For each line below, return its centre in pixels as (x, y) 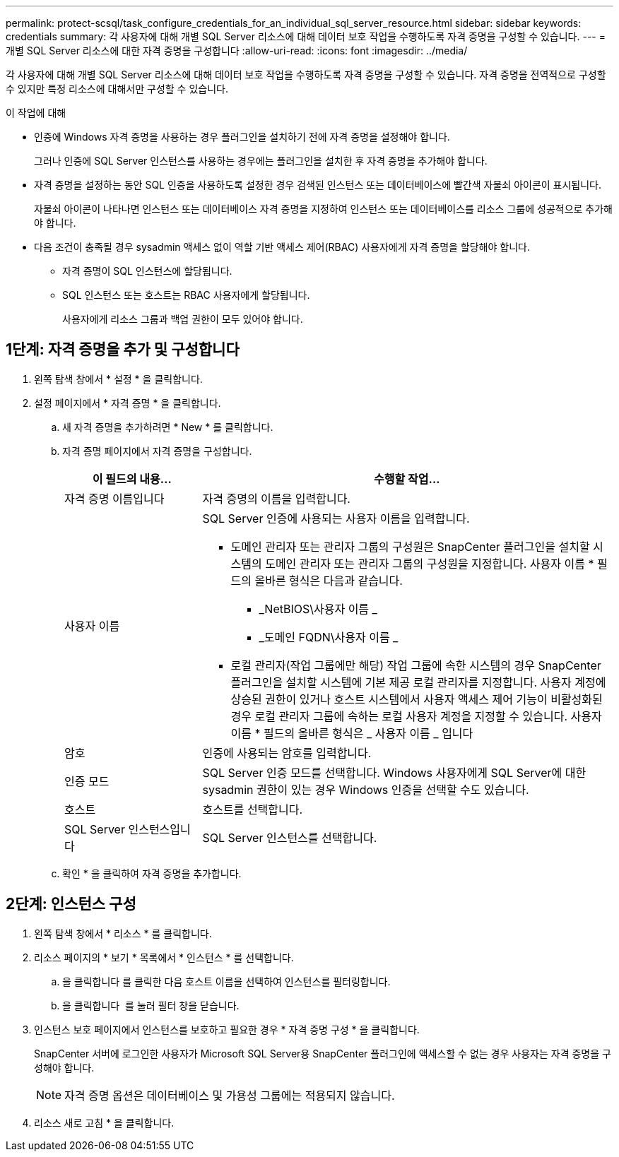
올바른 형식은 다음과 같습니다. (329, 580)
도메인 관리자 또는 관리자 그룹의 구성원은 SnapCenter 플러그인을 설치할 (410, 546)
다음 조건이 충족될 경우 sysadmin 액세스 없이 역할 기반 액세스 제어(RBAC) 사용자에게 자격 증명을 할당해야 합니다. (282, 247)
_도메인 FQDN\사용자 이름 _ (329, 637)
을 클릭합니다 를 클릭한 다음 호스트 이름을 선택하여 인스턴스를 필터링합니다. (226, 981)
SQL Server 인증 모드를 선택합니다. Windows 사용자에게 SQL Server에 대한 (394, 772)
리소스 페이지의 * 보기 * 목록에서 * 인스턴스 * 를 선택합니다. (164, 957)
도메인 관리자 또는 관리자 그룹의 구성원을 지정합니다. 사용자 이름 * (430, 563)
